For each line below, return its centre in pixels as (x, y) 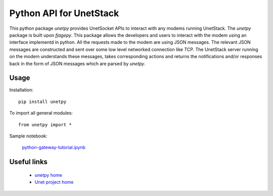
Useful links (29, 162)
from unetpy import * (45, 125)
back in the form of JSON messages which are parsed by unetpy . (78, 64)
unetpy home (49, 175)
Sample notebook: (28, 136)
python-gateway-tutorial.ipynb (54, 148)
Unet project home (54, 182)
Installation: (21, 90)
